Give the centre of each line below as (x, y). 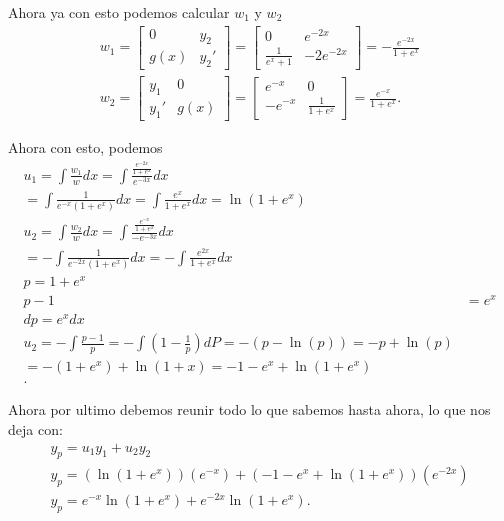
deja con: (35, 428)
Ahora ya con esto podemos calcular (119, 12)
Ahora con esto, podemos (85, 146)
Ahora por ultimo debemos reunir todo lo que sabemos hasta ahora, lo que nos (249, 409)
